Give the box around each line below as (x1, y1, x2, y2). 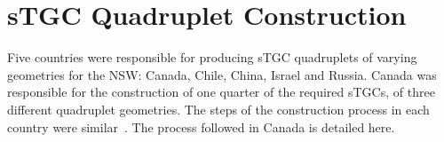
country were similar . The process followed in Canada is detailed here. (7, 117, 395, 136)
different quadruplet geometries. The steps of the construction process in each (7, 99, 430, 118)
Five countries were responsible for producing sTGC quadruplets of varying (7, 48, 417, 67)
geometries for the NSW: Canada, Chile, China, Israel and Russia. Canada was (7, 65, 437, 83)
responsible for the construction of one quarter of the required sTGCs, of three (7, 83, 435, 101)
